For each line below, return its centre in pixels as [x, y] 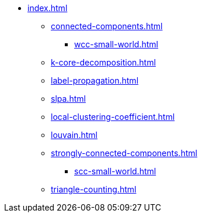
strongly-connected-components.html [124, 153]
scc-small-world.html [115, 171]
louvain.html [74, 135]
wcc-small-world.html [116, 44]
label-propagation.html [95, 80]
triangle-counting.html [94, 189]
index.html [48, 8]
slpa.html [68, 99]
